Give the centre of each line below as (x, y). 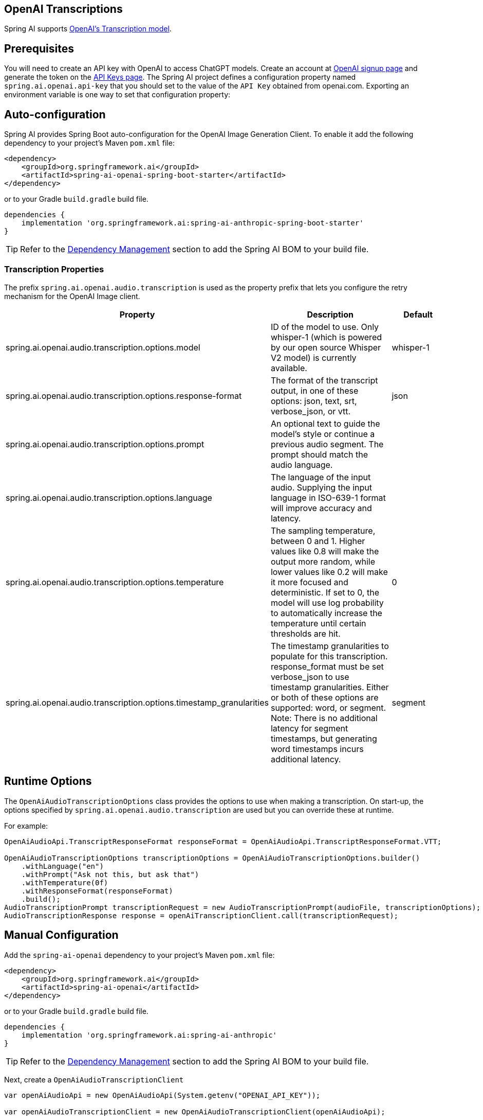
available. (289, 368)
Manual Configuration (61, 935)
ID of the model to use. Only (325, 327)
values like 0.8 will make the (325, 551)
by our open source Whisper (326, 347)
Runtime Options (48, 781)
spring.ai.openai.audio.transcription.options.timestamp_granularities (137, 702)
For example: (26, 826)
